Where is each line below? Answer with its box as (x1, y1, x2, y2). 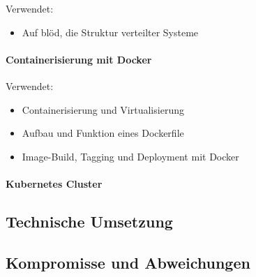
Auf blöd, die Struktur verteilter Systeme (22, 24, 199, 39)
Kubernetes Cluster (6, 176, 103, 190)
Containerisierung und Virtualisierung (22, 102, 184, 117)
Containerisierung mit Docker (6, 52, 152, 66)
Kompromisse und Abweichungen (6, 251, 250, 273)
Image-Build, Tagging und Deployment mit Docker (22, 149, 239, 163)
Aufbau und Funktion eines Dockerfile (22, 126, 184, 140)
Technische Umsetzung (6, 210, 173, 232)
